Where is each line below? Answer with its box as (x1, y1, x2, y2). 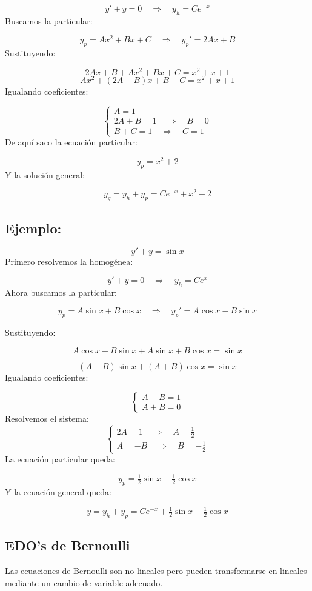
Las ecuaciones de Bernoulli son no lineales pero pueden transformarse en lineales (5, 564, 307, 577)
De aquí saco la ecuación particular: (5, 136, 138, 149)
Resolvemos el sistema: (5, 412, 89, 425)
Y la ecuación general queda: (5, 486, 111, 498)
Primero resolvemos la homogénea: (5, 255, 133, 268)
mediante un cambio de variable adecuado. (5, 576, 163, 589)
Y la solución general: (5, 168, 85, 181)
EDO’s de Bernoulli (5, 536, 130, 555)
